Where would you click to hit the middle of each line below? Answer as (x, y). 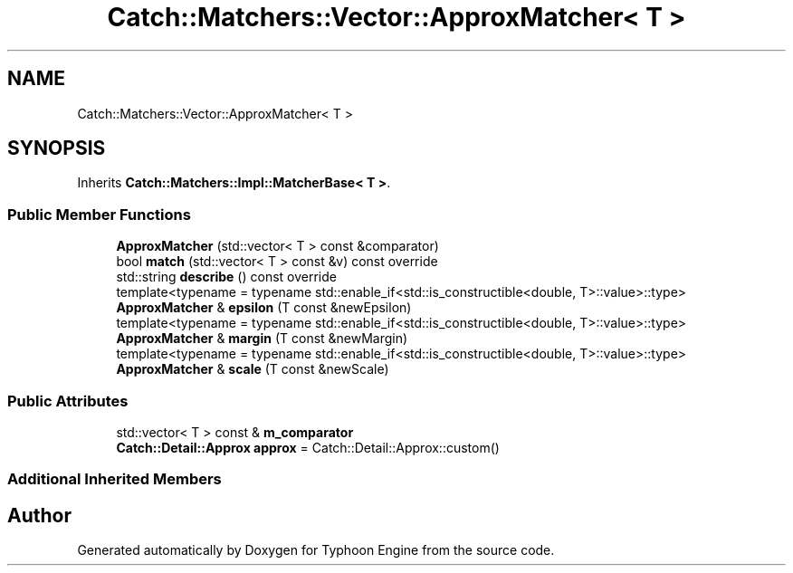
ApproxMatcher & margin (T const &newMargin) (262, 339)
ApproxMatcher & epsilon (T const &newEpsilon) (264, 308)
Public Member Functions (99, 214)
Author (39, 515)
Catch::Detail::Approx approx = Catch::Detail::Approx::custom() (308, 447)
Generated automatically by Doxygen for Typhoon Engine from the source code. (316, 550)
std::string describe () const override (226, 277)
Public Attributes (68, 401)
